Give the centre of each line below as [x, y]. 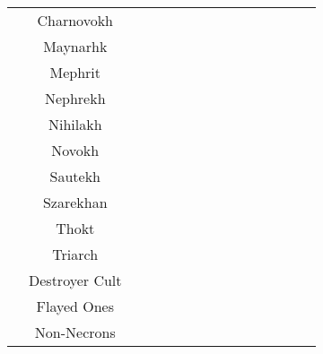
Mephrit [75, 72]
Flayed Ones [75, 306]
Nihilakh [75, 124]
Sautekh [75, 176]
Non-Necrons [75, 332]
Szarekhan [75, 202]
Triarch [75, 254]
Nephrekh [75, 98]
